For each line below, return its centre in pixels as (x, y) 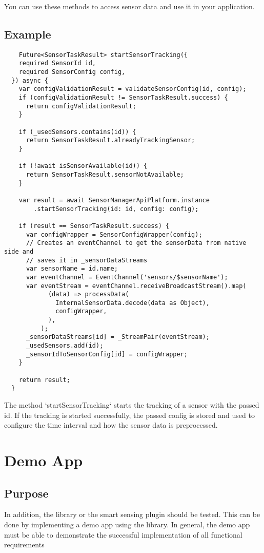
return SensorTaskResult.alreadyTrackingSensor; (110, 140)
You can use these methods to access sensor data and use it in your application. (129, 6)
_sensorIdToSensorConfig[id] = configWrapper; (107, 354)
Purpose (26, 493)
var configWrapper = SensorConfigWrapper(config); (114, 234)
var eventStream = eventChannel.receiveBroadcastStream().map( (136, 286)
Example (28, 34)
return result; (44, 380)
